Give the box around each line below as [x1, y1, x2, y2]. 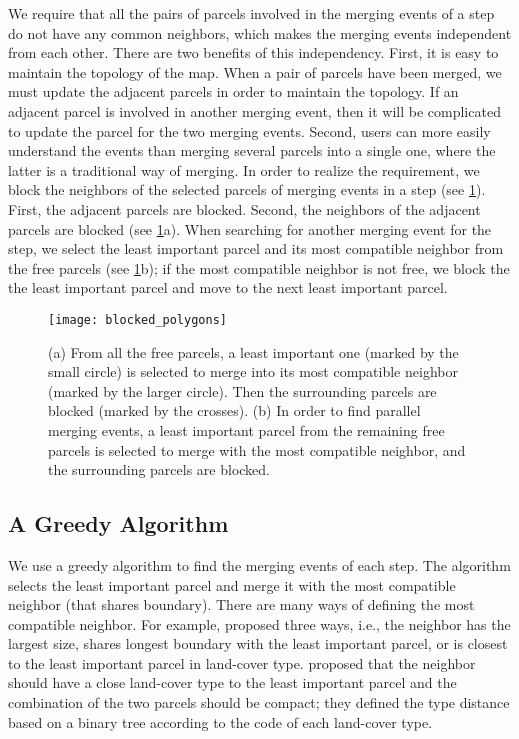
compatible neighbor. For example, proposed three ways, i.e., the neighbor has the [8, 613, 511, 634]
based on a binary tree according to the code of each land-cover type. [8, 711, 433, 732]
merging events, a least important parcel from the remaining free [48, 419, 445, 440]
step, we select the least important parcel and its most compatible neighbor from [8, 238, 504, 259]
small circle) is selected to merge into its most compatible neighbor [48, 361, 458, 382]
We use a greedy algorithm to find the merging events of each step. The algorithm [8, 554, 511, 575]
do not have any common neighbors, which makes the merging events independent [8, 22, 512, 43]
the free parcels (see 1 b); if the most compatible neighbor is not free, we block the [8, 257, 510, 278]
